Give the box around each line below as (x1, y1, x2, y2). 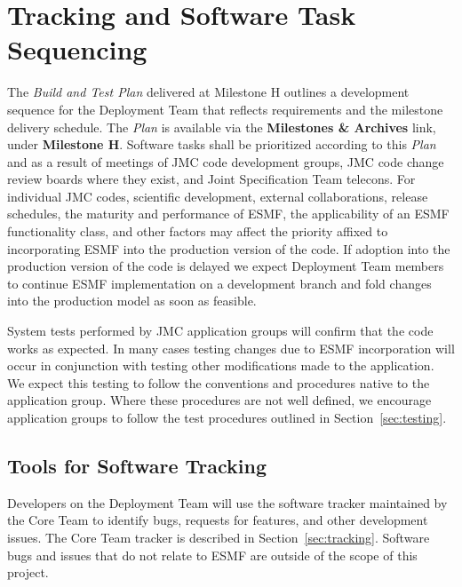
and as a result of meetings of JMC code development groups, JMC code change (7, 152, 444, 171)
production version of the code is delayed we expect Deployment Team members (7, 257, 444, 275)
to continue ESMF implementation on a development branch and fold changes (7, 274, 432, 292)
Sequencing (7, 31, 147, 67)
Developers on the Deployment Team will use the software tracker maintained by (7, 493, 448, 512)
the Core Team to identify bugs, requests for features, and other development (7, 511, 428, 529)
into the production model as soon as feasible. (7, 291, 257, 310)
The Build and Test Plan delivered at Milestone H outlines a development (7, 83, 410, 101)
